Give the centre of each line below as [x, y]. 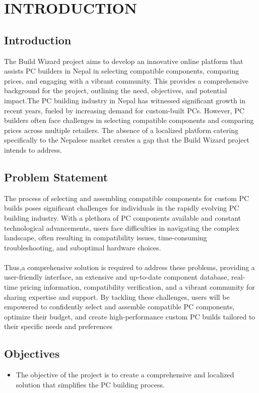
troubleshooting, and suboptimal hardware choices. [83, 247]
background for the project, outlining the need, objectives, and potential [116, 90]
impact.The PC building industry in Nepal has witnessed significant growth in [125, 100]
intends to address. [33, 149]
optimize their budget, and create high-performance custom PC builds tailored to [130, 316]
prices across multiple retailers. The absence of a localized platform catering [121, 130]
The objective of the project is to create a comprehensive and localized [125, 375]
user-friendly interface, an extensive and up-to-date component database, [117, 277]
